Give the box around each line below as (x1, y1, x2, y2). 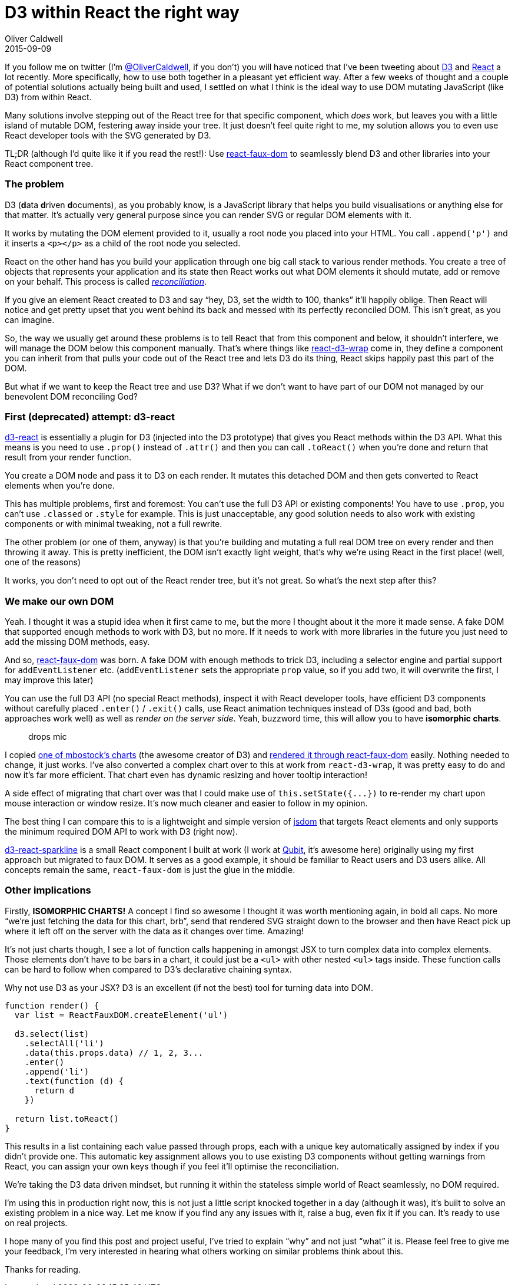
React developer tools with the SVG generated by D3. (5, 130, 211, 140)
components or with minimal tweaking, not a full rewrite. (5, 519, 222, 529)
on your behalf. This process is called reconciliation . (5, 276, 207, 286)
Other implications (5, 884, 91, 897)
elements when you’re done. (5, 480, 115, 491)
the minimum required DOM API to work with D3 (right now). (5, 826, 238, 836)
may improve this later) (5, 675, 94, 685)
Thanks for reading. (5, 1264, 81, 1274)
